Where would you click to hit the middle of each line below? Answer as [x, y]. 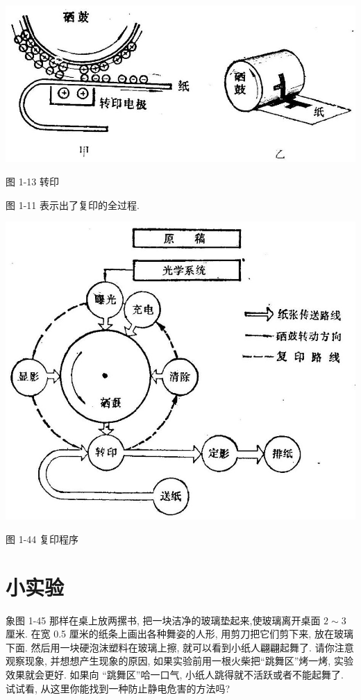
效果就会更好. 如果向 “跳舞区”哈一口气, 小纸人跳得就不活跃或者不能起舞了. [175, 675]
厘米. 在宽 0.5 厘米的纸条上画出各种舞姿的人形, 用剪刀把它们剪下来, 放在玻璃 [179, 634]
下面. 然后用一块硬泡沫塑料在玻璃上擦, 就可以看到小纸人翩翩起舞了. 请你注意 [180, 647]
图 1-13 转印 [32, 182]
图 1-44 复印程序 [42, 539]
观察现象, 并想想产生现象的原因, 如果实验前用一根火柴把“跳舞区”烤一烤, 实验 [179, 661]
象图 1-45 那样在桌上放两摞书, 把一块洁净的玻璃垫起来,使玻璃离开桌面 [163, 620]
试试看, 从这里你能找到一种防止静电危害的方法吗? [118, 688]
